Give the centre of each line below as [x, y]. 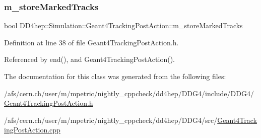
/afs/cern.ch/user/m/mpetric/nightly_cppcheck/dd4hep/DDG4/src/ [111, 120]
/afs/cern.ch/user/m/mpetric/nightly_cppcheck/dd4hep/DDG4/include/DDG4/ [129, 93]
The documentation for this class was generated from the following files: [115, 76]
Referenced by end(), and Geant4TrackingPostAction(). [89, 59]
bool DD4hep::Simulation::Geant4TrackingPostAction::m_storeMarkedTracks [123, 25]
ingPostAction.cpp [32, 130]
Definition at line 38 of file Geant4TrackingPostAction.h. [91, 42]
